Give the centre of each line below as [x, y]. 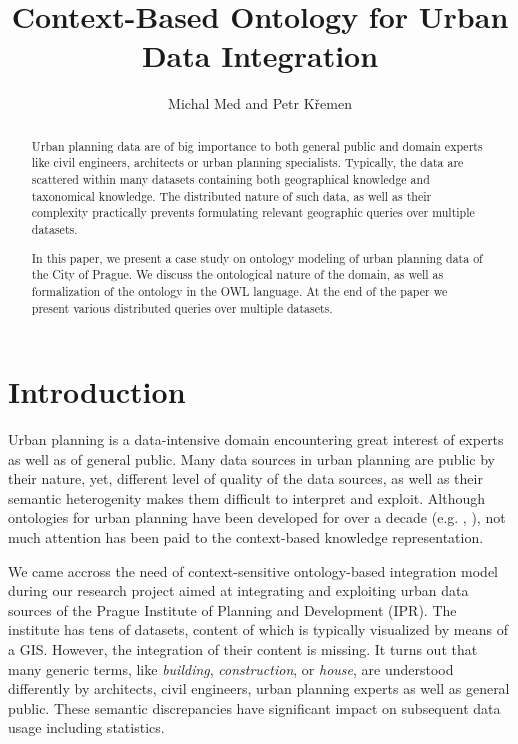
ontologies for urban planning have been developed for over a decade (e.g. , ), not [257, 517]
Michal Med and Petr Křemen [260, 103]
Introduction [97, 391]
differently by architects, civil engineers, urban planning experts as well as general [259, 688]
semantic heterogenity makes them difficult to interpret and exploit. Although [247, 497]
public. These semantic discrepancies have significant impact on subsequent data [254, 707]
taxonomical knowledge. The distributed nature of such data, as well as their [231, 195]
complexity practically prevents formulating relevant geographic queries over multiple [253, 212]
